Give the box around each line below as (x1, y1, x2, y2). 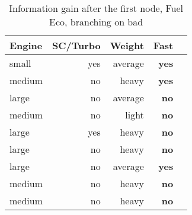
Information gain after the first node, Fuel (9, 1, 184, 15)
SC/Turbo (52, 38, 101, 52)
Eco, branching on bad (49, 15, 143, 28)
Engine (9, 38, 43, 52)
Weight (110, 38, 144, 52)
